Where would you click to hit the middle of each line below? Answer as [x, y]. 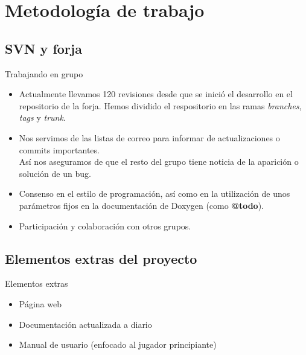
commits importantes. [59, 149]
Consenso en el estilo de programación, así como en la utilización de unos [155, 193]
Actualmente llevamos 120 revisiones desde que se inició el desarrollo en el [156, 94]
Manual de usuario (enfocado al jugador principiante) [118, 344]
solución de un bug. [55, 173]
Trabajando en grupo [44, 73]
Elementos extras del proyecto [101, 258]
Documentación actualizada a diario [85, 324]
